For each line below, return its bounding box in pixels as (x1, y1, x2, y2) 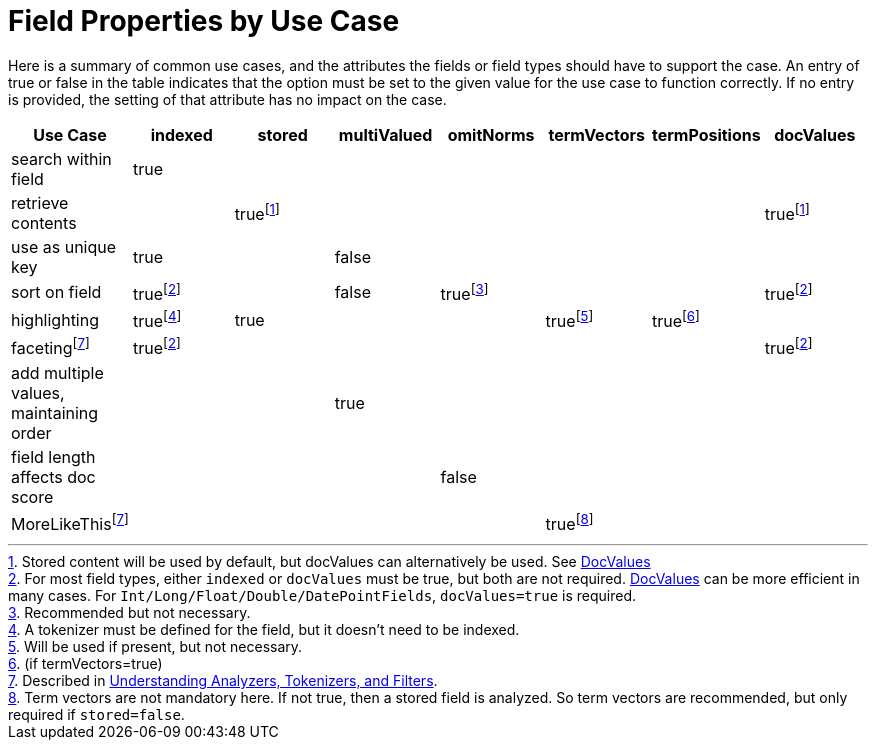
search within (11, 148, 112, 169)
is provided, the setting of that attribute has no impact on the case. (8, 90, 447, 108)
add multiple (11, 362, 104, 383)
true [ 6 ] (651, 308, 700, 332)
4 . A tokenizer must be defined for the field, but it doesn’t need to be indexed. (8, 621, 520, 639)
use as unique (11, 236, 117, 257)
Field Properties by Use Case (8, 4, 400, 38)
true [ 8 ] (545, 510, 594, 535)
